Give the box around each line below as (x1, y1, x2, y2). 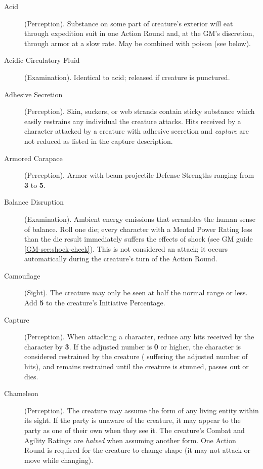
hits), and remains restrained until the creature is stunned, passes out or (24, 361, 249, 372)
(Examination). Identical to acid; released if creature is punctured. (24, 71, 230, 82)
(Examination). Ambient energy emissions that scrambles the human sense (24, 213, 255, 224)
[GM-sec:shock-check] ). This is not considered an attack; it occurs (24, 243, 228, 254)
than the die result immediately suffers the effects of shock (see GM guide (24, 233, 253, 244)
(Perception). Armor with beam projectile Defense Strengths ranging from (24, 170, 254, 180)
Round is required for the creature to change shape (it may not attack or (24, 445, 251, 455)
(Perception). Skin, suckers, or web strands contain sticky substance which (24, 106, 255, 116)
